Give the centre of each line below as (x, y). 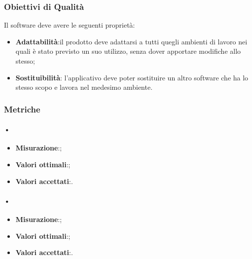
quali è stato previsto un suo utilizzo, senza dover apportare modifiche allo (128, 51)
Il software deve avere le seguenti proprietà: (70, 25)
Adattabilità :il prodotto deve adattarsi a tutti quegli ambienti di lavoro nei (131, 41)
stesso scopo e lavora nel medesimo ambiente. (84, 87)
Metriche (22, 109)
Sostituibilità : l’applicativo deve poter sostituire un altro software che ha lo (132, 77)
